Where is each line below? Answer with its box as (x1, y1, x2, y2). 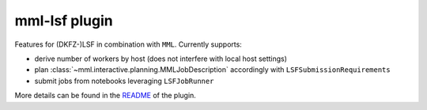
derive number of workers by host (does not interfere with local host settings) (34, 54, 288, 63)
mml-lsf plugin (14, 12, 114, 29)
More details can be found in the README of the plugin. (14, 91, 197, 101)
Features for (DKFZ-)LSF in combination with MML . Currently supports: (14, 40, 243, 49)
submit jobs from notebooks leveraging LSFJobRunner (34, 76, 214, 85)
